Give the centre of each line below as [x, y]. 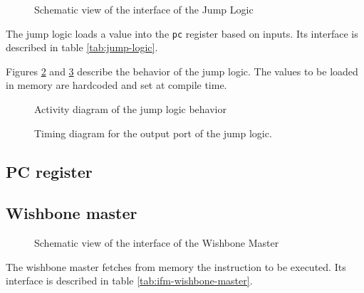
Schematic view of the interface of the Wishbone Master [157, 243]
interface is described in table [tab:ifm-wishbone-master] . [129, 281]
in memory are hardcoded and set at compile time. [116, 85]
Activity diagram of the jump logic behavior [130, 109]
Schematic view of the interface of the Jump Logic [144, 9]
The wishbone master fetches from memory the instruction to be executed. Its [176, 266]
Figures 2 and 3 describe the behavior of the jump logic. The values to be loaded [182, 71]
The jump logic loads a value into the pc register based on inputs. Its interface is [182, 33]
